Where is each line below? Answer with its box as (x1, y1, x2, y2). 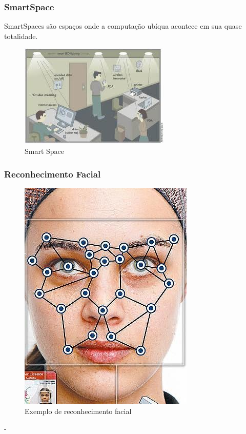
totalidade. (4, 30, 38, 41)
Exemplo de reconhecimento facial (25, 406, 132, 417)
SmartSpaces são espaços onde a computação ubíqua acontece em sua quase (4, 21, 242, 31)
